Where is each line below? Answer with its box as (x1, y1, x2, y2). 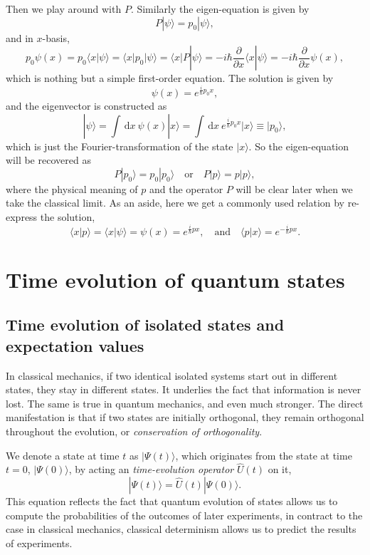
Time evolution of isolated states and (6, 313, 285, 336)
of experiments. (6, 535, 73, 550)
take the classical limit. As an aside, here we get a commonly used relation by (6, 195, 344, 210)
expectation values (6, 334, 144, 356)
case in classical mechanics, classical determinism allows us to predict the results (6, 522, 356, 536)
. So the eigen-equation (248, 138, 349, 153)
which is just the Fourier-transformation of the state (6, 138, 233, 153)
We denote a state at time (6, 447, 120, 462)
